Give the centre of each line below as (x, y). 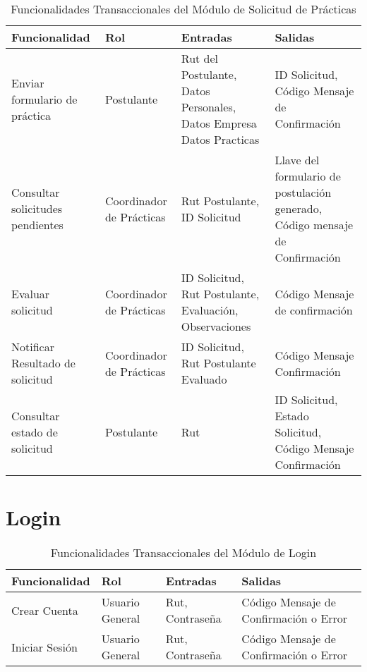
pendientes (37, 225)
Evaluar (31, 294)
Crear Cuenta (45, 610)
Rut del (200, 58)
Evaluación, (210, 310)
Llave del (297, 160)
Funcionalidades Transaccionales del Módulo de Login (183, 553)
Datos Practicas (220, 139)
